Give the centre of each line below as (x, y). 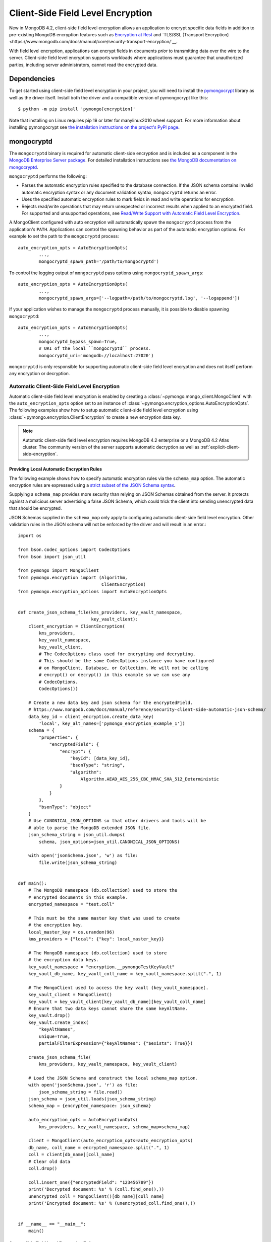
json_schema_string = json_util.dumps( (77, 835)
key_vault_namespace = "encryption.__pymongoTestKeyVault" (101, 967)
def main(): (32, 883)
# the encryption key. (56, 925)
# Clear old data (49, 1162)
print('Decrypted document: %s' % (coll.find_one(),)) (96, 1189)
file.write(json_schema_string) (78, 862)
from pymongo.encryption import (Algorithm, (73, 577)
